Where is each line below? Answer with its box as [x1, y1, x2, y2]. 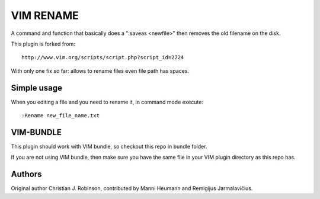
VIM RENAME [11, 9, 79, 22]
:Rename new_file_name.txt [21, 113, 100, 119]
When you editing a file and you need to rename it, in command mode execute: [11, 98, 204, 105]
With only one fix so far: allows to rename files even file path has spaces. [11, 67, 190, 74]
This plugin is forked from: [11, 40, 75, 47]
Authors [11, 169, 42, 179]
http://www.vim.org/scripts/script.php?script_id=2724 [21, 54, 184, 61]
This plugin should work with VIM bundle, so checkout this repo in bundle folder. [11, 143, 207, 150]
